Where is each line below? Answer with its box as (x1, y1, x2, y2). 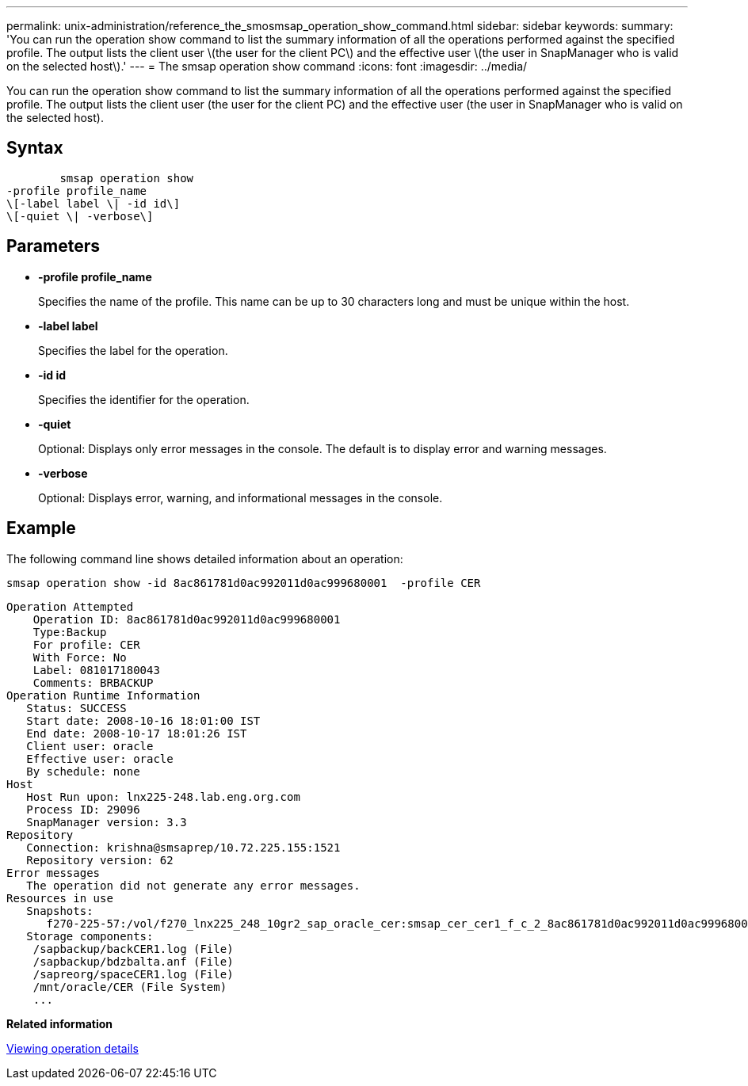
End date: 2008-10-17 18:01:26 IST (26, 726, 247, 740)
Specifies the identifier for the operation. (38, 392, 250, 406)
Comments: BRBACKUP (32, 676, 154, 689)
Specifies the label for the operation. (38, 343, 228, 357)
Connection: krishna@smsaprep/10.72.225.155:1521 (26, 840, 341, 854)
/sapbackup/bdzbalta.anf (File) (32, 955, 234, 968)
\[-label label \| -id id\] (6, 196, 181, 210)
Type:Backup (32, 625, 107, 638)
